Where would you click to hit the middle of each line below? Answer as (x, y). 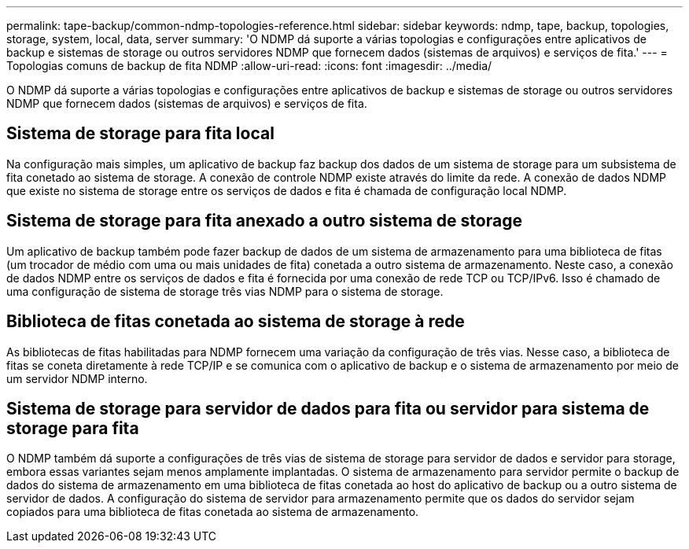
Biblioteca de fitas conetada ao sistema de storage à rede (236, 322)
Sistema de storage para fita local (140, 134)
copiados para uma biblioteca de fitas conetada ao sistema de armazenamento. (213, 512)
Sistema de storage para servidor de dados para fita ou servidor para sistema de (328, 408)
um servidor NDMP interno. (77, 378)
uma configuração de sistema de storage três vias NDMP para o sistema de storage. (225, 291)
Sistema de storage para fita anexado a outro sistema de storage (264, 221)
